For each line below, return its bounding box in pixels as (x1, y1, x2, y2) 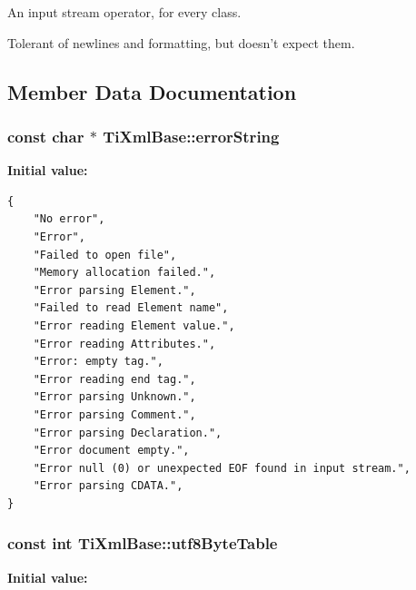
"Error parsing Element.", (33, 283, 196, 297)
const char (7, 124, 84, 147)
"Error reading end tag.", (33, 372, 196, 386)
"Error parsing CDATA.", (33, 479, 183, 493)
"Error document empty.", (33, 444, 190, 457)
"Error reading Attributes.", (33, 337, 216, 350)
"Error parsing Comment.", (33, 408, 196, 421)
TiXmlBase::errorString (103, 124, 280, 147)
